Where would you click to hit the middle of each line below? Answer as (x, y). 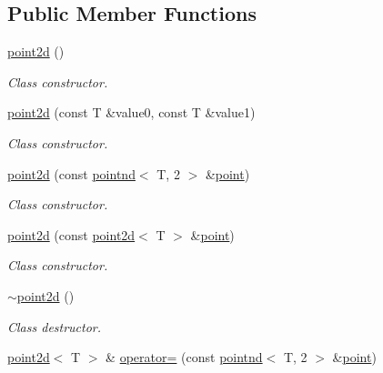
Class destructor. (55, 326)
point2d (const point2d (71, 234)
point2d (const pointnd (71, 173)
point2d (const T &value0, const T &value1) (131, 112)
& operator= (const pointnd (184, 357)
